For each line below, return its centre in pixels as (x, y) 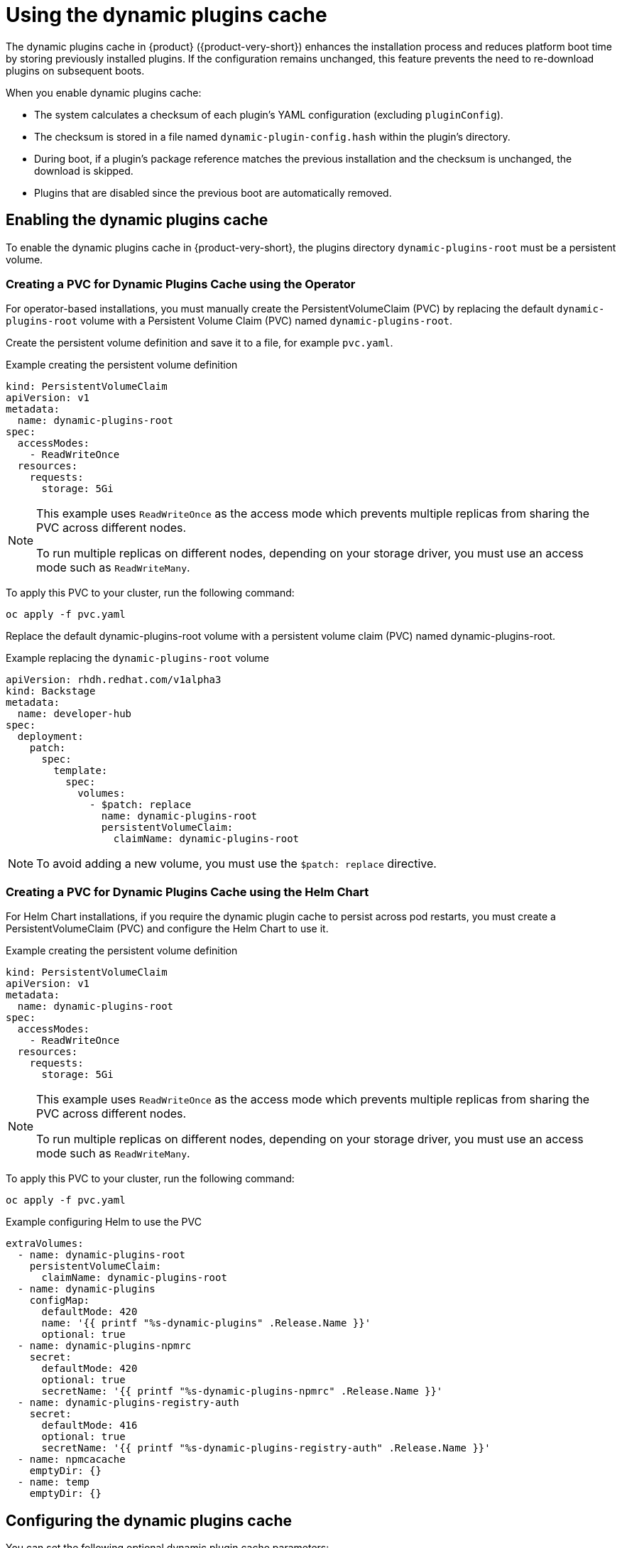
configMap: (60, 1301)
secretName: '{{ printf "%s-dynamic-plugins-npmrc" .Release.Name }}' (242, 1391)
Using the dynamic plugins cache (167, 15)
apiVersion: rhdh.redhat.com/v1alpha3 (114, 680)
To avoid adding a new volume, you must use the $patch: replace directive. (236, 864)
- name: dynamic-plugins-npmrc (104, 1346)
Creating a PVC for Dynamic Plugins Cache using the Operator (181, 284)
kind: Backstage (51, 691)
